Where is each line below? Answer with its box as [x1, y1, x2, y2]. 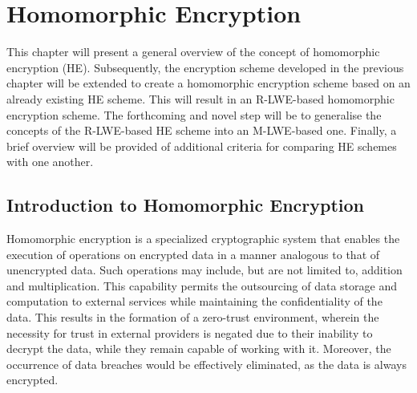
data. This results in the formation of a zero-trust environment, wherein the [6, 309, 379, 326]
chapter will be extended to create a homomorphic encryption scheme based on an [6, 75, 411, 91]
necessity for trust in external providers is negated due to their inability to [6, 324, 373, 341]
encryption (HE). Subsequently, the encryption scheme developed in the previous [6, 59, 404, 75]
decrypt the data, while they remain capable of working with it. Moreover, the [6, 340, 391, 357]
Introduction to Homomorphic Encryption [6, 192, 365, 217]
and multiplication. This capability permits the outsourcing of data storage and [6, 277, 397, 294]
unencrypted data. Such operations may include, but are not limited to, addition [6, 261, 403, 278]
